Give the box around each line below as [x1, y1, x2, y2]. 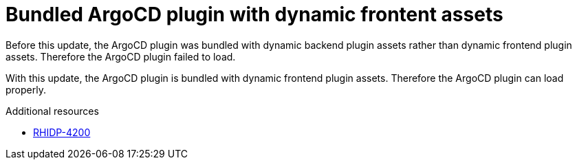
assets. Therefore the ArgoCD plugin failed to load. [6, 50, 236, 63]
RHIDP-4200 [33, 126, 91, 138]
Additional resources [6, 104, 99, 117]
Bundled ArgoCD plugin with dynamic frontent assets [6, 3, 503, 26]
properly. [6, 83, 46, 96]
